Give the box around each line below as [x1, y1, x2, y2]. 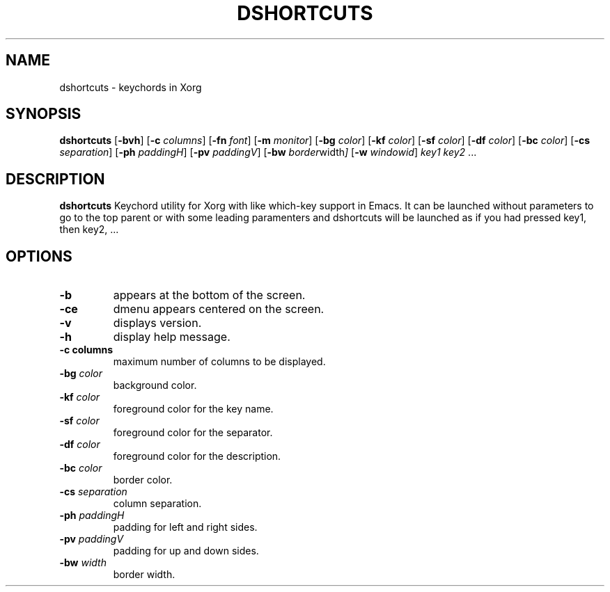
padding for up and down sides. [113, 545, 259, 557]
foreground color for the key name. [113, 403, 274, 415]
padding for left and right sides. [113, 521, 258, 534]
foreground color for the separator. [113, 426, 273, 439]
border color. [113, 474, 173, 486]
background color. [113, 379, 197, 392]
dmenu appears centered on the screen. [113, 302, 324, 317]
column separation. [113, 497, 202, 510]
